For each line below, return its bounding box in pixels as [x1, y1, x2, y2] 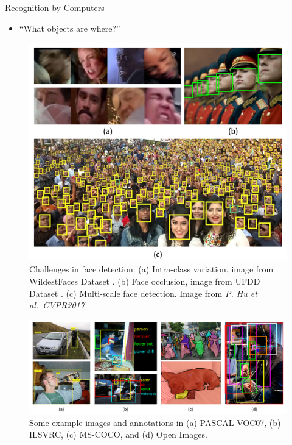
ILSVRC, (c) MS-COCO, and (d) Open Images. [29, 428, 207, 441]
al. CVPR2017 [29, 299, 85, 311]
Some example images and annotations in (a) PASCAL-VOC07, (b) [29, 416, 281, 429]
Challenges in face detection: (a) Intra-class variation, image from [29, 263, 274, 276]
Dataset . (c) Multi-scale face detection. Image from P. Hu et [29, 287, 257, 299]
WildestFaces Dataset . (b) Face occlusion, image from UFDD [29, 274, 260, 287]
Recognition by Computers [5, 1, 105, 13]
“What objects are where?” [19, 21, 120, 34]
